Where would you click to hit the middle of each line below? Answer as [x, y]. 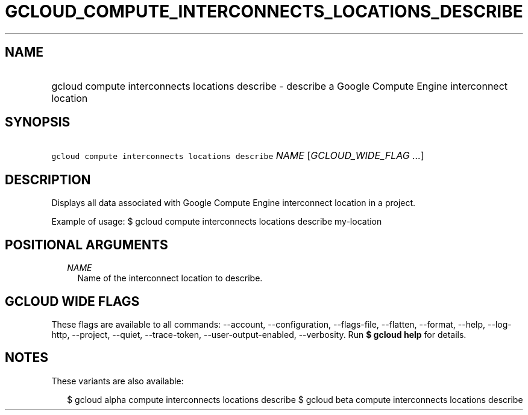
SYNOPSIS [38, 122]
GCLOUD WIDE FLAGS [72, 301]
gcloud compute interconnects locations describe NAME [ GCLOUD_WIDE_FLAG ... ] [238, 156]
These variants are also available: [118, 381]
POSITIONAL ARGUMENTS [86, 245]
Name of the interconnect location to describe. [170, 278]
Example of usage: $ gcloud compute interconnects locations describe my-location [217, 222]
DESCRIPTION [48, 179]
